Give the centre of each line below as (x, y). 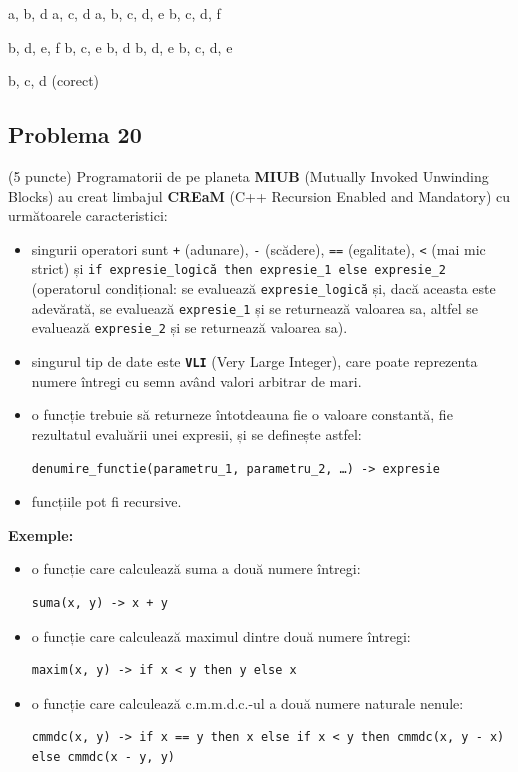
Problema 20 (75, 134)
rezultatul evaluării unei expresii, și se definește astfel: (196, 433)
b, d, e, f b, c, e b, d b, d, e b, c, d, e (120, 46)
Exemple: (41, 534)
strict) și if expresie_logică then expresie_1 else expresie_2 (238, 268)
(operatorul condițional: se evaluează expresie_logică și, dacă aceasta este (263, 288)
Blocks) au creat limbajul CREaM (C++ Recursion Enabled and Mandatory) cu (259, 195)
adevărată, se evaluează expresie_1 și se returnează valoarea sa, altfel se (254, 307)
